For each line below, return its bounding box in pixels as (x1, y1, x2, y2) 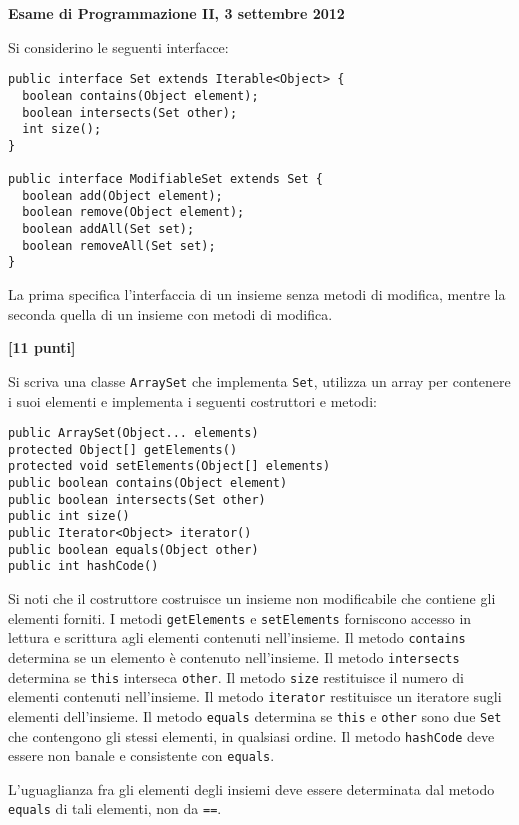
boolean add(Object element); (22, 188, 223, 203)
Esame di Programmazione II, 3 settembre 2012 (8, 3, 345, 23)
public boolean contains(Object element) (8, 476, 288, 491)
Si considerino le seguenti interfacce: (8, 36, 229, 57)
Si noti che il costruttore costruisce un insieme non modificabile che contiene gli (8, 588, 496, 608)
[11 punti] (8, 337, 76, 358)
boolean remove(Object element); (22, 205, 245, 220)
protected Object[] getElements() (8, 442, 238, 457)
